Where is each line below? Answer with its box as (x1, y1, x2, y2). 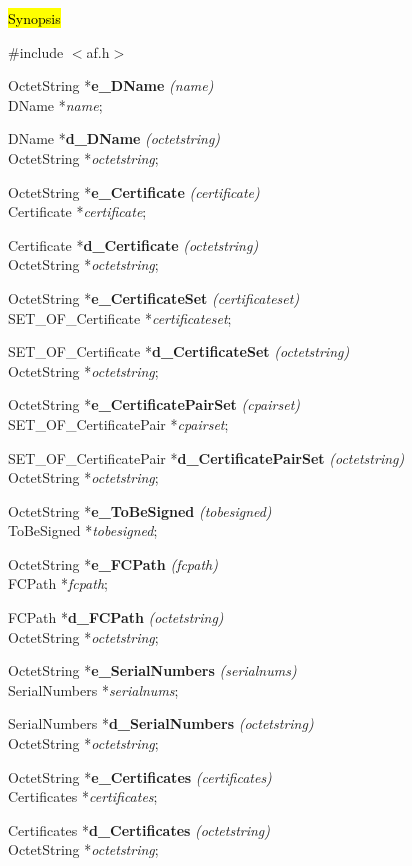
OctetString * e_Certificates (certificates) (8, 766, 272, 787)
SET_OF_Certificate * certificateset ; (8, 307, 232, 328)
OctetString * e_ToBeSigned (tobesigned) (8, 500, 272, 521)
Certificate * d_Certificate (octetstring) (8, 234, 259, 255)
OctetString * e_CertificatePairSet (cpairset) (8, 394, 301, 415)
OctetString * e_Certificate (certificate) (8, 181, 260, 202)
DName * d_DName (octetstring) (8, 128, 221, 149)
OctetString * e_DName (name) (8, 75, 214, 96)
